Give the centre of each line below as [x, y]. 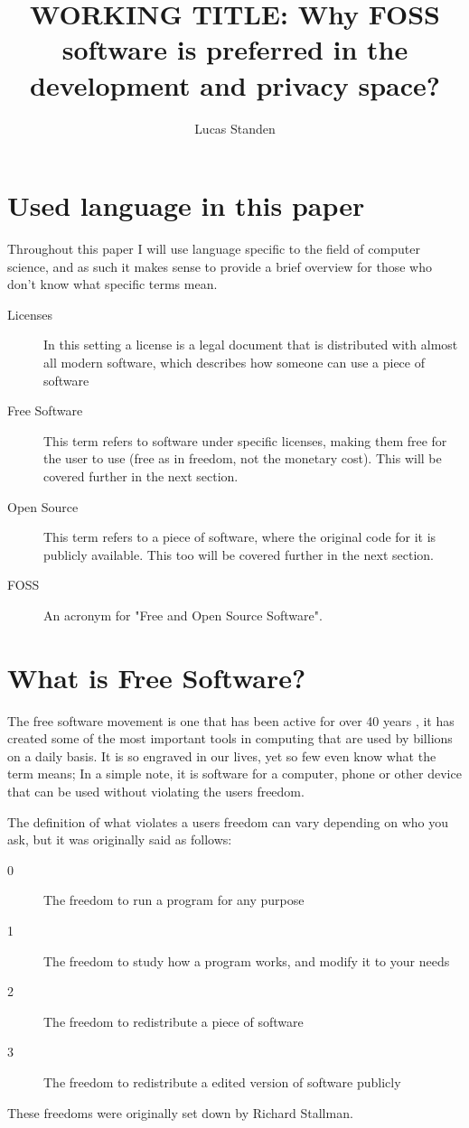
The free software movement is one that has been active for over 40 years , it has [231, 720]
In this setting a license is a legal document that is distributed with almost [251, 345]
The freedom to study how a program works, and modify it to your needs [247, 960]
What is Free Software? [157, 677]
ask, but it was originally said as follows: [120, 839]
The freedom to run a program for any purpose [174, 900]
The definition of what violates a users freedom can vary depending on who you [228, 821]
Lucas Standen [235, 128]
